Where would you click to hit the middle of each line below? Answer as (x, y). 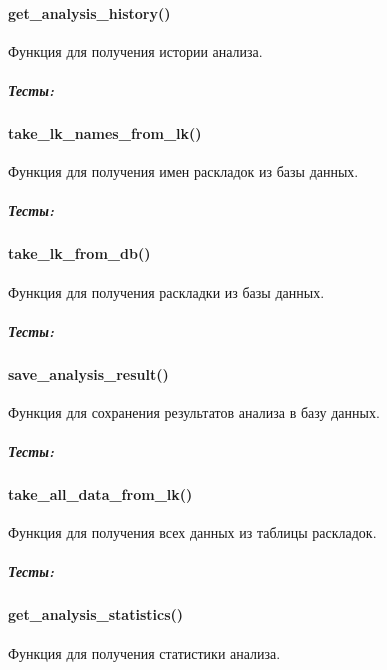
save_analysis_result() (88, 373)
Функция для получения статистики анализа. (144, 652)
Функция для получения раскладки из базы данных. (166, 291)
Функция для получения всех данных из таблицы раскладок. (192, 532)
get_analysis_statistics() (96, 614)
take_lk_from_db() (79, 253)
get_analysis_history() (89, 12)
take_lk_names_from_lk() (105, 132)
